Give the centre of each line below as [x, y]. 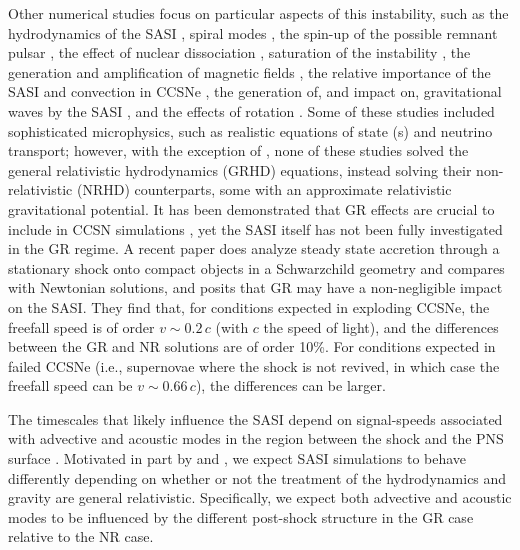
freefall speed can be [70, 385]
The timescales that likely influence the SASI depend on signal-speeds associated [255, 418]
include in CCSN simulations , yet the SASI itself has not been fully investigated [255, 228]
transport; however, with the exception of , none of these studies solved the [238, 150]
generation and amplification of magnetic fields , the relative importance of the [249, 71]
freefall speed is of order [81, 326]
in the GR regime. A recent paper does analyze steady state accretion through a [254, 248]
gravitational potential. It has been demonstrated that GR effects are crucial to [251, 208]
